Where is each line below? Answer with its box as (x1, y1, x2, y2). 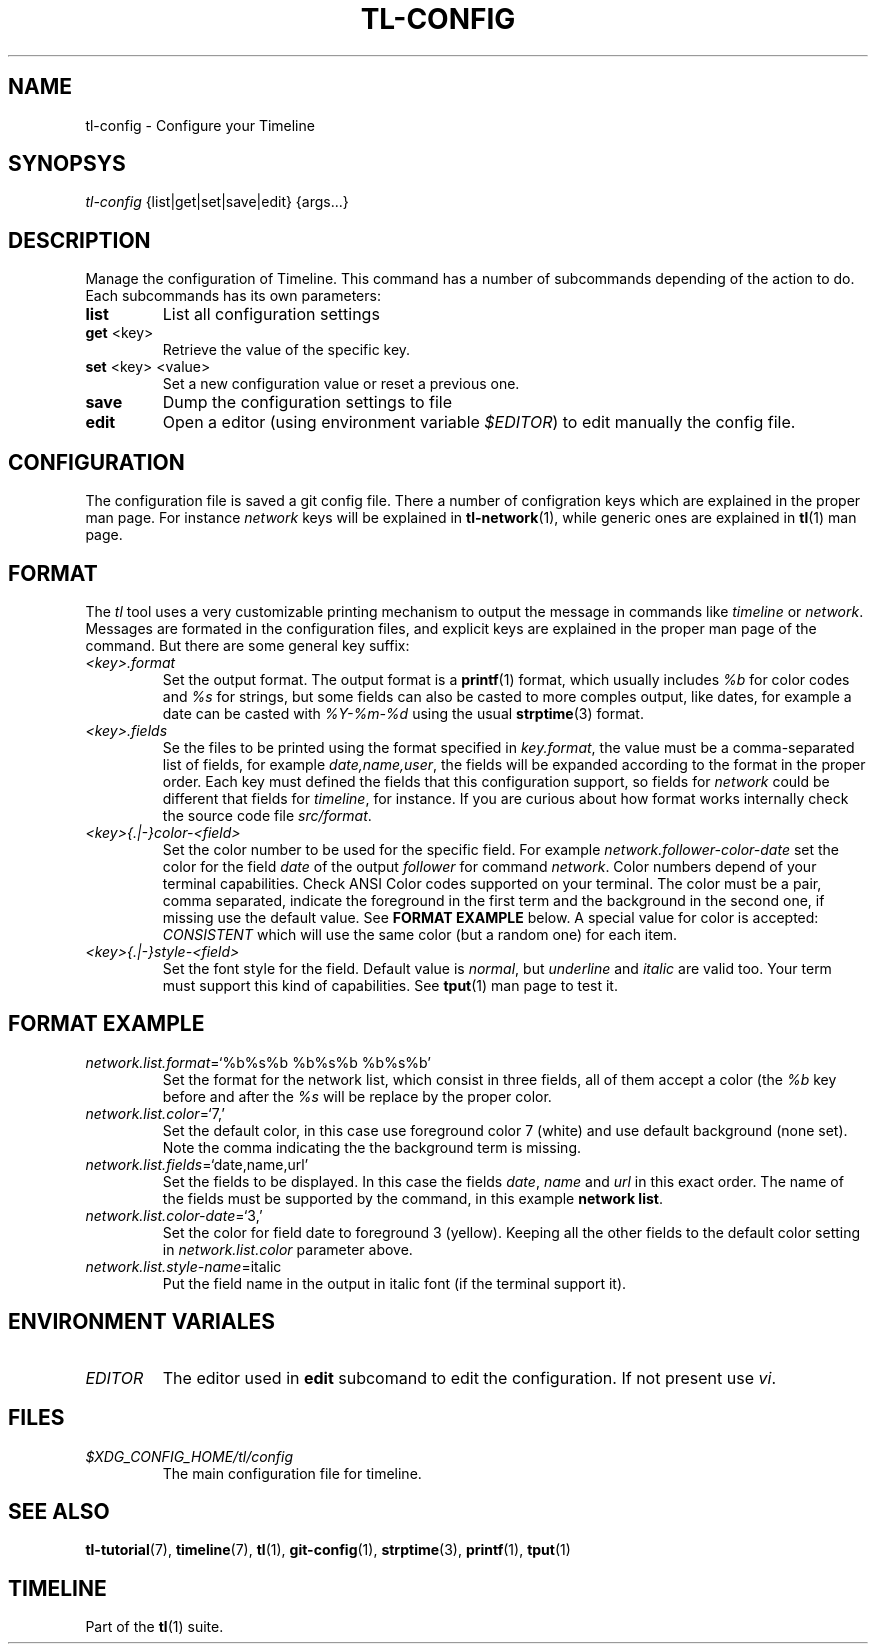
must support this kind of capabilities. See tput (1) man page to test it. (162, 976, 618, 994)
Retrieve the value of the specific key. (162, 341, 411, 359)
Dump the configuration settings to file (162, 392, 453, 413)
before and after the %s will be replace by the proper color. (162, 1087, 552, 1105)
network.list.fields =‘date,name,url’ (85, 1155, 309, 1173)
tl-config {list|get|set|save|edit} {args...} (85, 193, 349, 211)
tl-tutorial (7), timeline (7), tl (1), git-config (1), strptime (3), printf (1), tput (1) (85, 1541, 571, 1559)
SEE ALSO (8, 1498, 110, 1524)
